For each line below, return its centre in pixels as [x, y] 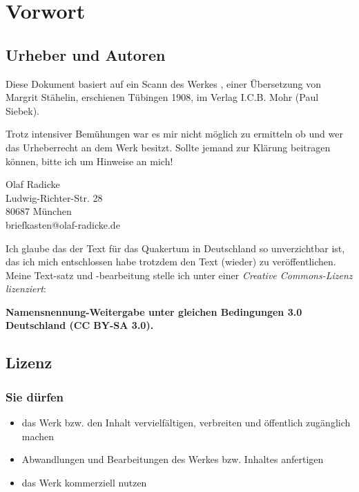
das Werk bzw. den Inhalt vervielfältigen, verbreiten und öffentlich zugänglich [186, 423]
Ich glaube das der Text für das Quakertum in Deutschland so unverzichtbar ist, [175, 248]
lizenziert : [26, 288]
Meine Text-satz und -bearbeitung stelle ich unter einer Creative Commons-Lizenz [179, 275]
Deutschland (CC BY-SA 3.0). [80, 325]
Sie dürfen [35, 396]
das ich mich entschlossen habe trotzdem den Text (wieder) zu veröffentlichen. [171, 262]
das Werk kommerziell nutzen [84, 482]
